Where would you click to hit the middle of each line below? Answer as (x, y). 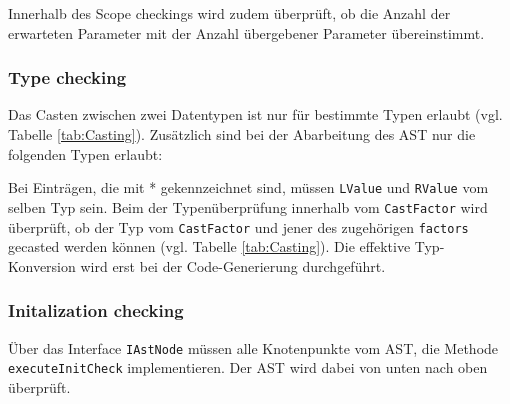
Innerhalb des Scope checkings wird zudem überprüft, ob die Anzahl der (229, 13)
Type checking (67, 77)
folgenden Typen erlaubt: (85, 153)
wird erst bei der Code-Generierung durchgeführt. (233, 265)
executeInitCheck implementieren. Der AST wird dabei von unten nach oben (248, 367)
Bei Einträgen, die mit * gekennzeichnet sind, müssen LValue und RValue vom (248, 187)
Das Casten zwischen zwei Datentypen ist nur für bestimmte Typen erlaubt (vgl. (255, 114)
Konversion (42, 265)
